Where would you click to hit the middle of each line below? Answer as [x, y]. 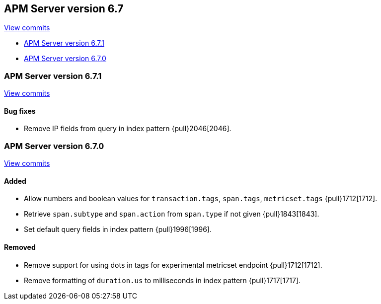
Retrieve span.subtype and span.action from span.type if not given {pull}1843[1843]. [172, 214]
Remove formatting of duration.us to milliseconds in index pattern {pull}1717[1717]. [162, 280]
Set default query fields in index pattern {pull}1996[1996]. [118, 229]
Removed [20, 247]
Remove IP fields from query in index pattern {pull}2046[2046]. [128, 129]
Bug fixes [20, 111]
